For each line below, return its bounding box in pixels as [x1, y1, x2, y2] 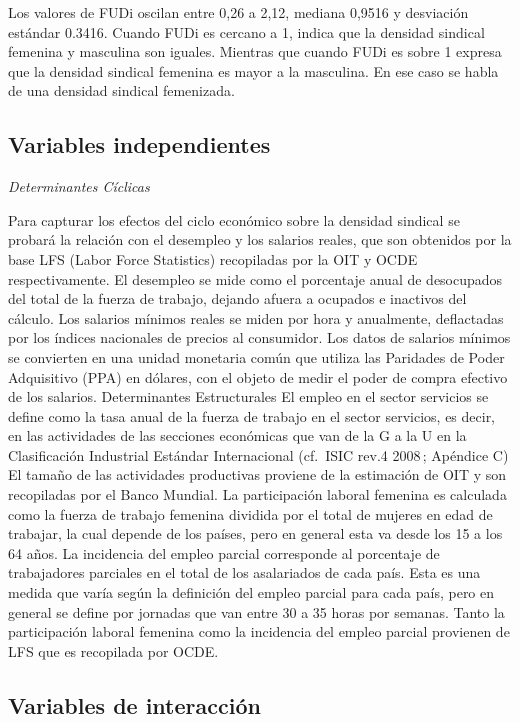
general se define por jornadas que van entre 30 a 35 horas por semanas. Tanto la [8, 601, 505, 622]
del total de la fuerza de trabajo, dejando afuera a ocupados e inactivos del [8, 288, 467, 309]
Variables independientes [8, 129, 271, 160]
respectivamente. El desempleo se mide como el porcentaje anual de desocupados [8, 268, 503, 289]
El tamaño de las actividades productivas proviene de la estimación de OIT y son [8, 464, 507, 485]
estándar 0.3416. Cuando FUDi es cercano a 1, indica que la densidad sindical [8, 21, 485, 42]
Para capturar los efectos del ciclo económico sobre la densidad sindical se [8, 209, 460, 230]
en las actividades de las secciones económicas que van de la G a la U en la [8, 425, 467, 446]
